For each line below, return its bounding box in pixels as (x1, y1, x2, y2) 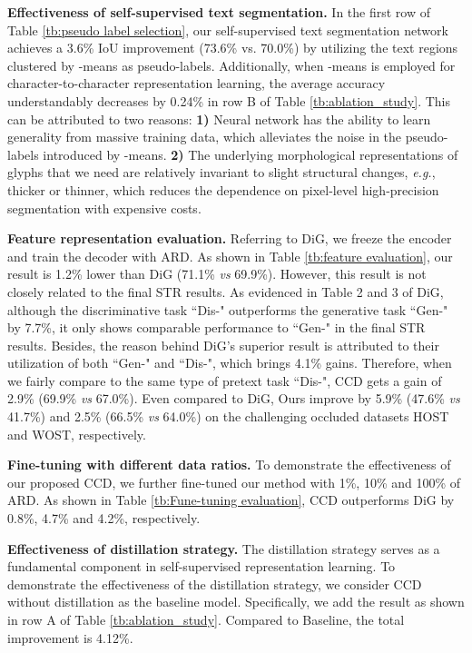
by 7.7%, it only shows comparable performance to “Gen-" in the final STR (7, 318, 426, 337)
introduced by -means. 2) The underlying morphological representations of (43, 144, 458, 163)
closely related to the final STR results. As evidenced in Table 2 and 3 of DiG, (7, 282, 444, 301)
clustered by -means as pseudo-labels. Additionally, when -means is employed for (7, 55, 456, 74)
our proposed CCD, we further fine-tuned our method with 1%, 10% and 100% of (7, 472, 461, 491)
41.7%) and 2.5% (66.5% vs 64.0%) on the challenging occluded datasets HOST (7, 407, 449, 426)
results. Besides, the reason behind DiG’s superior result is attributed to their (7, 335, 439, 354)
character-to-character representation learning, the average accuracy (7, 74, 386, 93)
